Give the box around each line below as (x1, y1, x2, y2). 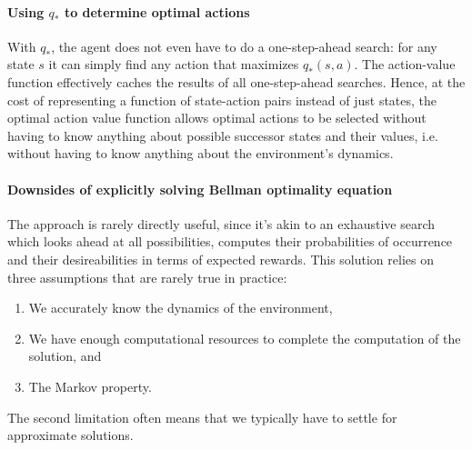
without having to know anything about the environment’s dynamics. (7, 144, 394, 163)
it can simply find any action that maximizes (48, 55, 299, 74)
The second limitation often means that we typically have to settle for (7, 407, 397, 426)
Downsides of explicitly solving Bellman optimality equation (7, 179, 393, 198)
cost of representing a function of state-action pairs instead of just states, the (7, 90, 437, 109)
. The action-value (354, 55, 456, 74)
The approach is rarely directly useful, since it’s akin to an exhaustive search (7, 214, 436, 233)
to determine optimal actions (64, 2, 250, 21)
